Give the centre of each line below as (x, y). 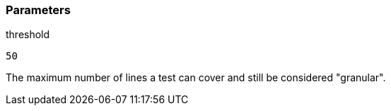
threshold (28, 35)
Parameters (38, 10)
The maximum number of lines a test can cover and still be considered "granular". (196, 78)
